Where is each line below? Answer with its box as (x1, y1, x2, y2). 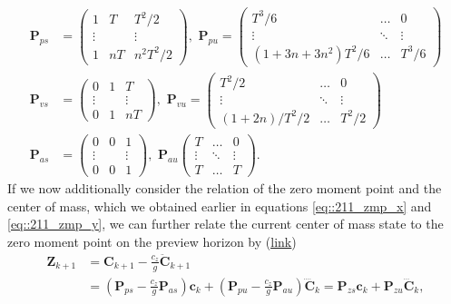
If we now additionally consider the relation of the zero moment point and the (7, 179, 442, 198)
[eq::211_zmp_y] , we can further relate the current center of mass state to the (7, 214, 444, 233)
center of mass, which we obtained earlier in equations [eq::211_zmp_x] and (7, 196, 432, 215)
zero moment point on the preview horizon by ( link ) (7, 231, 297, 250)
